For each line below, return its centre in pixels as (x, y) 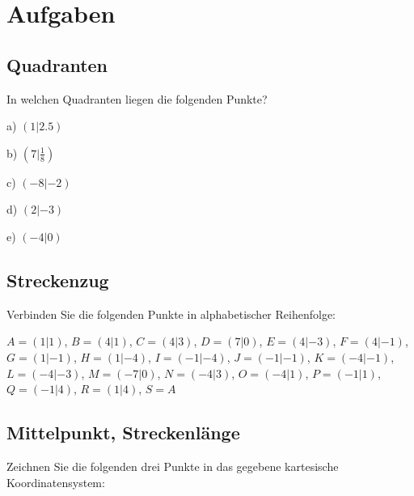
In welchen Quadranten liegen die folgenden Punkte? (137, 98)
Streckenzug (58, 280)
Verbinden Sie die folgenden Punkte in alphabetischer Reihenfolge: (171, 314)
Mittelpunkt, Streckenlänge (123, 432)
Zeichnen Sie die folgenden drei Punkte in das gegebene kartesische (173, 466)
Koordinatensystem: (56, 482)
